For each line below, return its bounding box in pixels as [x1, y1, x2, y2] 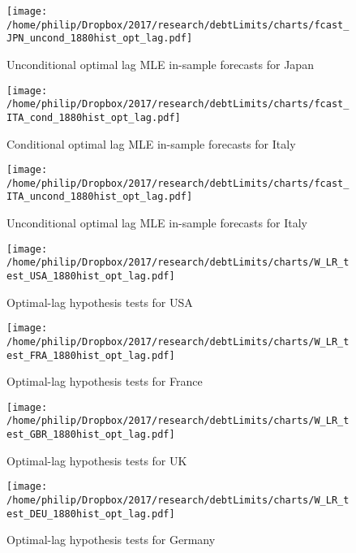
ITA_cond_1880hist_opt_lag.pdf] [6, 111, 181, 123]
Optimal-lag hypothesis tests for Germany [6, 531, 216, 548]
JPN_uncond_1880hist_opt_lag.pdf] [6, 32, 193, 45]
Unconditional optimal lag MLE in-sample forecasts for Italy [6, 214, 307, 231]
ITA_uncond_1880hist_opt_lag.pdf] [6, 191, 193, 203]
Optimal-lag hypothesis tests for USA [6, 293, 193, 310]
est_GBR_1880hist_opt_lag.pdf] [6, 429, 175, 441]
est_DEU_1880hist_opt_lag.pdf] [6, 508, 175, 520]
